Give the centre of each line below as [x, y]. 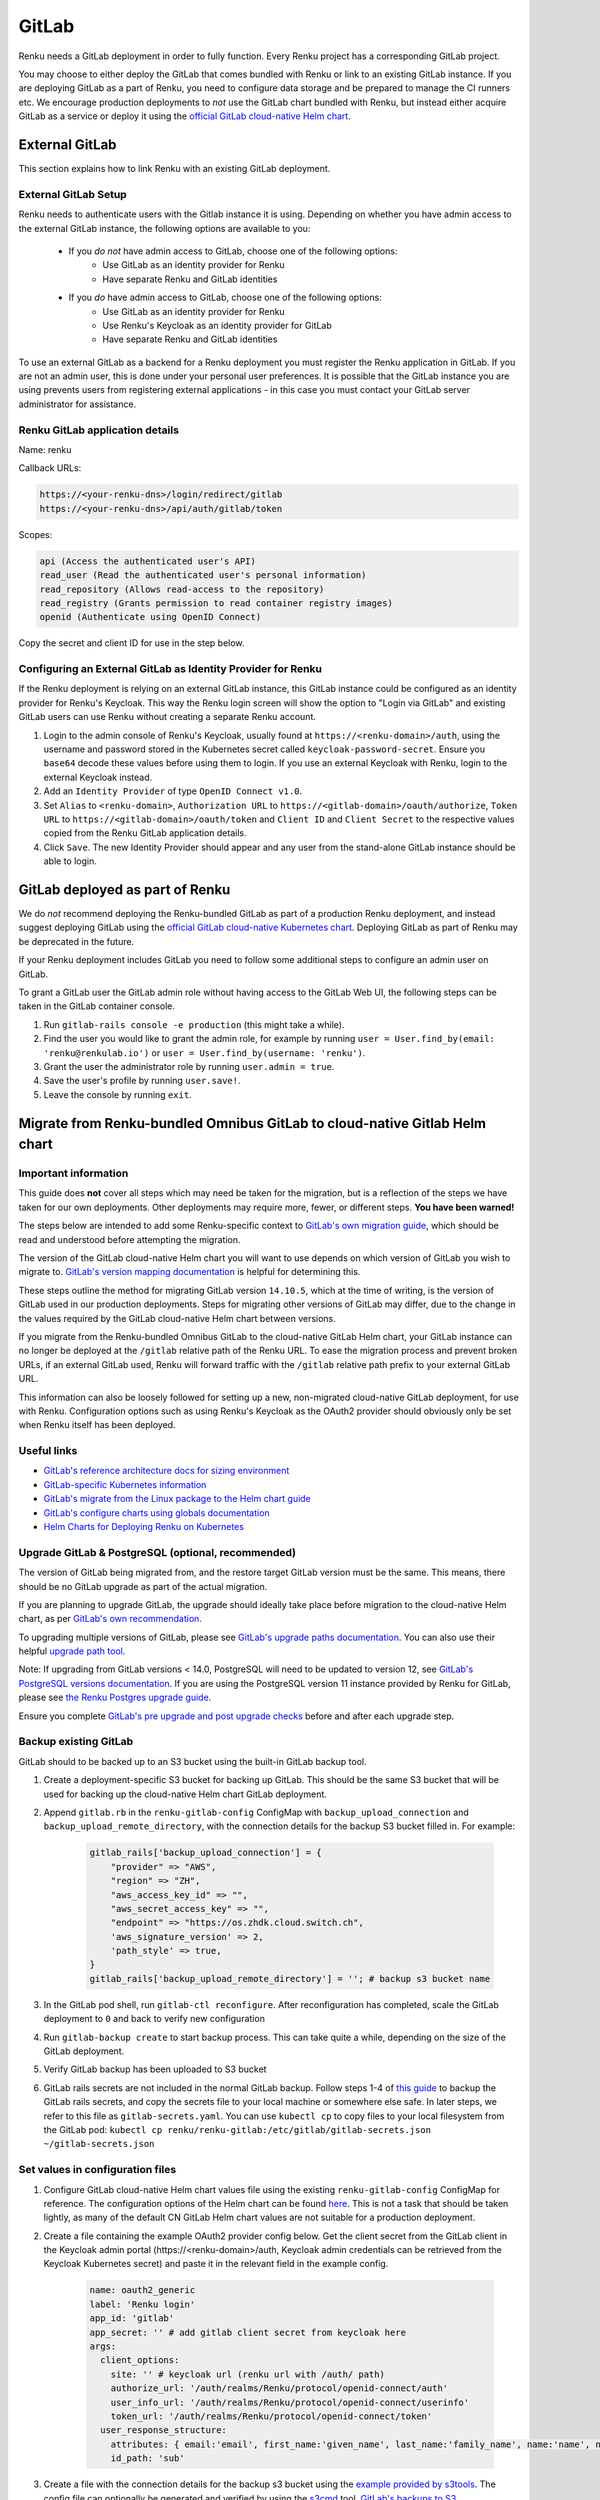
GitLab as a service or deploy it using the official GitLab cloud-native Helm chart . [185, 116]
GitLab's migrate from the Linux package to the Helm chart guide [177, 1499]
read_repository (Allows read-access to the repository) [182, 589]
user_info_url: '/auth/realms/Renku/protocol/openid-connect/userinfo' [290, 2402]
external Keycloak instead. [98, 777]
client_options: [140, 2360]
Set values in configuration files [97, 2170]
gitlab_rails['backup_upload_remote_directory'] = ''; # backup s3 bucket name [290, 1978]
